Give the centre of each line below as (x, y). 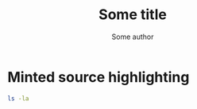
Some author (133, 37)
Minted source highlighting (98, 77)
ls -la (18, 98)
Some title (133, 15)
